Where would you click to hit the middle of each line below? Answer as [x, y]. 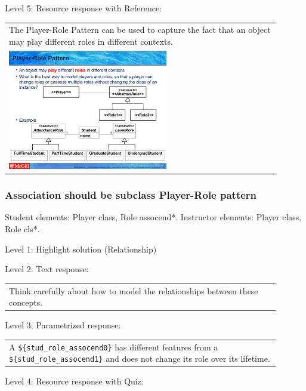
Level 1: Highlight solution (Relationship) [81, 249]
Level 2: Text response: [47, 269]
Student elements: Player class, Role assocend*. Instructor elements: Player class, [153, 217]
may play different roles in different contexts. [91, 41]
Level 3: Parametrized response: [63, 325]
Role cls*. [22, 229]
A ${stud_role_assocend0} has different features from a [114, 347]
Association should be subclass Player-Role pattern [131, 195]
